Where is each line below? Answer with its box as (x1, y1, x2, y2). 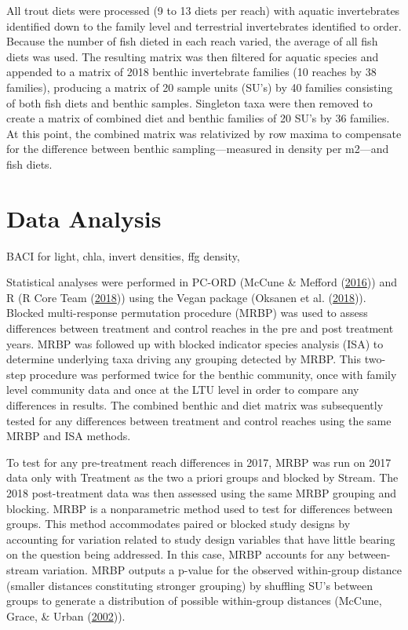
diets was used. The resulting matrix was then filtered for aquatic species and (6, 48, 379, 64)
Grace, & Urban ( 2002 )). (6, 607, 126, 624)
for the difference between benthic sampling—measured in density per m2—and (6, 140, 389, 157)
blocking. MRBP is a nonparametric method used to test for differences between (6, 500, 393, 516)
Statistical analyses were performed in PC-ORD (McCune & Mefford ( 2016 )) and (6, 274, 397, 290)
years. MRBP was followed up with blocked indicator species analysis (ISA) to (6, 335, 384, 351)
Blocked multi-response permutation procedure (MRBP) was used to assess (6, 304, 368, 321)
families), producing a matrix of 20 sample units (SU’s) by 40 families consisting (6, 78, 393, 95)
